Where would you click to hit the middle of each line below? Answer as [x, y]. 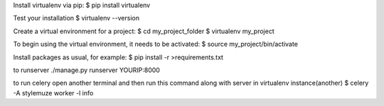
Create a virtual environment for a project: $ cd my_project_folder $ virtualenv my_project [144, 31]
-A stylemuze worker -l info [53, 93]
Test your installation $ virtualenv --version [76, 18]
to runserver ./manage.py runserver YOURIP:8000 [86, 70]
